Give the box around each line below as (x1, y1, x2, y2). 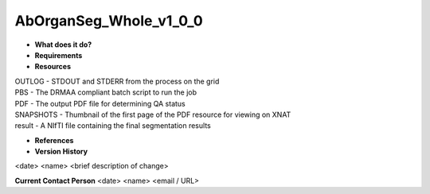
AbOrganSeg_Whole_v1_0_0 (14, 12, 203, 29)
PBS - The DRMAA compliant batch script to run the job (14, 87, 197, 97)
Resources (34, 62, 72, 72)
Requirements (34, 50, 83, 60)
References (34, 135, 74, 145)
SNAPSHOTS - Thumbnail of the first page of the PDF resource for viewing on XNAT (14, 110, 291, 119)
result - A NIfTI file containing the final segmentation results (14, 121, 211, 130)
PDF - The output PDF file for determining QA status (14, 99, 186, 108)
